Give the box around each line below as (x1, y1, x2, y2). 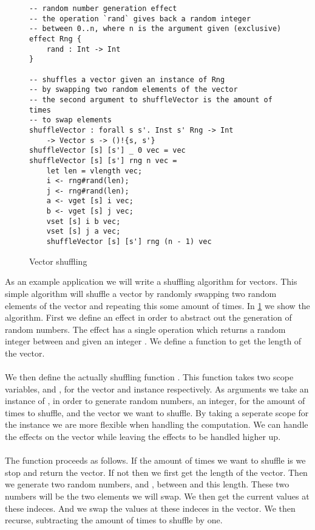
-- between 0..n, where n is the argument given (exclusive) (29, 24, 282, 33)
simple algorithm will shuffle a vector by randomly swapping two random (5, 287, 277, 299)
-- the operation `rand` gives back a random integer (29, 14, 251, 23)
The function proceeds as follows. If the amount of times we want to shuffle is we (5, 454, 306, 467)
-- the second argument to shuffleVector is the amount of (29, 95, 273, 104)
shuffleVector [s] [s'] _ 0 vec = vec (29, 146, 186, 155)
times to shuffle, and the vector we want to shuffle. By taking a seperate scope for (5, 406, 309, 419)
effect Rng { (29, 34, 81, 43)
